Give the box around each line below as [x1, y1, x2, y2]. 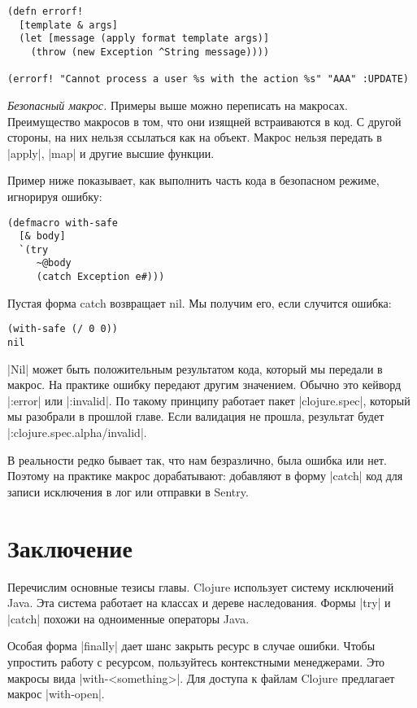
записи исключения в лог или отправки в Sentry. [7, 483, 249, 500]
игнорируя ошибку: [7, 187, 102, 204]
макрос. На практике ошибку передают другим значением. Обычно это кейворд [7, 376, 402, 393]
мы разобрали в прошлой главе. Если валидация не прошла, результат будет [7, 408, 384, 425]
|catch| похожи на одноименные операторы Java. [7, 610, 250, 627]
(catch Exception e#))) [36, 271, 165, 283]
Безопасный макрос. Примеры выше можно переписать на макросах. [7, 96, 348, 113]
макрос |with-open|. [7, 685, 105, 702]
